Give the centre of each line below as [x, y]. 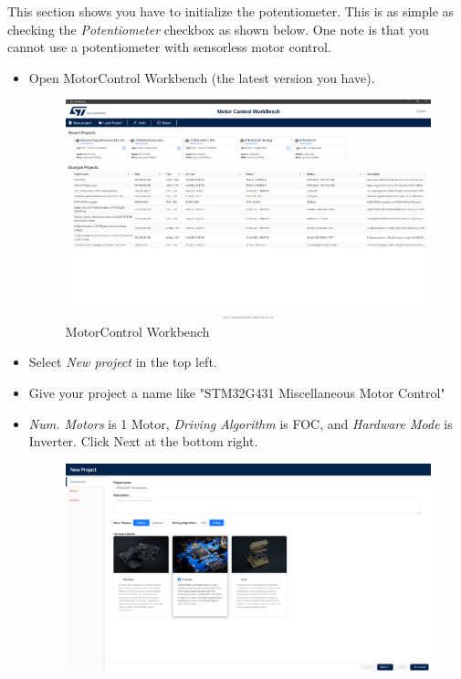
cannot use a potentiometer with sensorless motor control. [169, 47]
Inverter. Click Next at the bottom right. [143, 441]
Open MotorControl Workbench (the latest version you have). [202, 77]
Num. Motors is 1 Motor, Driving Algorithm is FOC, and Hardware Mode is [241, 423]
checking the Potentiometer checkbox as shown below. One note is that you [218, 29]
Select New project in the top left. [123, 362]
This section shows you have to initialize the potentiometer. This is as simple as [231, 11]
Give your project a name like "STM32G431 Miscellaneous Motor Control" [237, 392]
